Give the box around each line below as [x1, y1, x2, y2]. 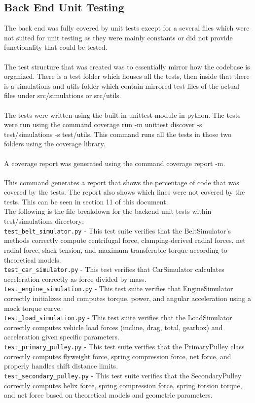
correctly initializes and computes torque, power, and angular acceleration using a [4, 293, 251, 303]
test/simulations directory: [4, 216, 84, 226]
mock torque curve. [4, 302, 62, 313]
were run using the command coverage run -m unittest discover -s [4, 119, 202, 130]
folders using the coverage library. [4, 138, 106, 149]
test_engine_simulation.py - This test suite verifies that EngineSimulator [4, 283, 233, 294]
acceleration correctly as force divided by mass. [4, 273, 146, 284]
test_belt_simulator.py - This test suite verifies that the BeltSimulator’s [4, 225, 231, 235]
